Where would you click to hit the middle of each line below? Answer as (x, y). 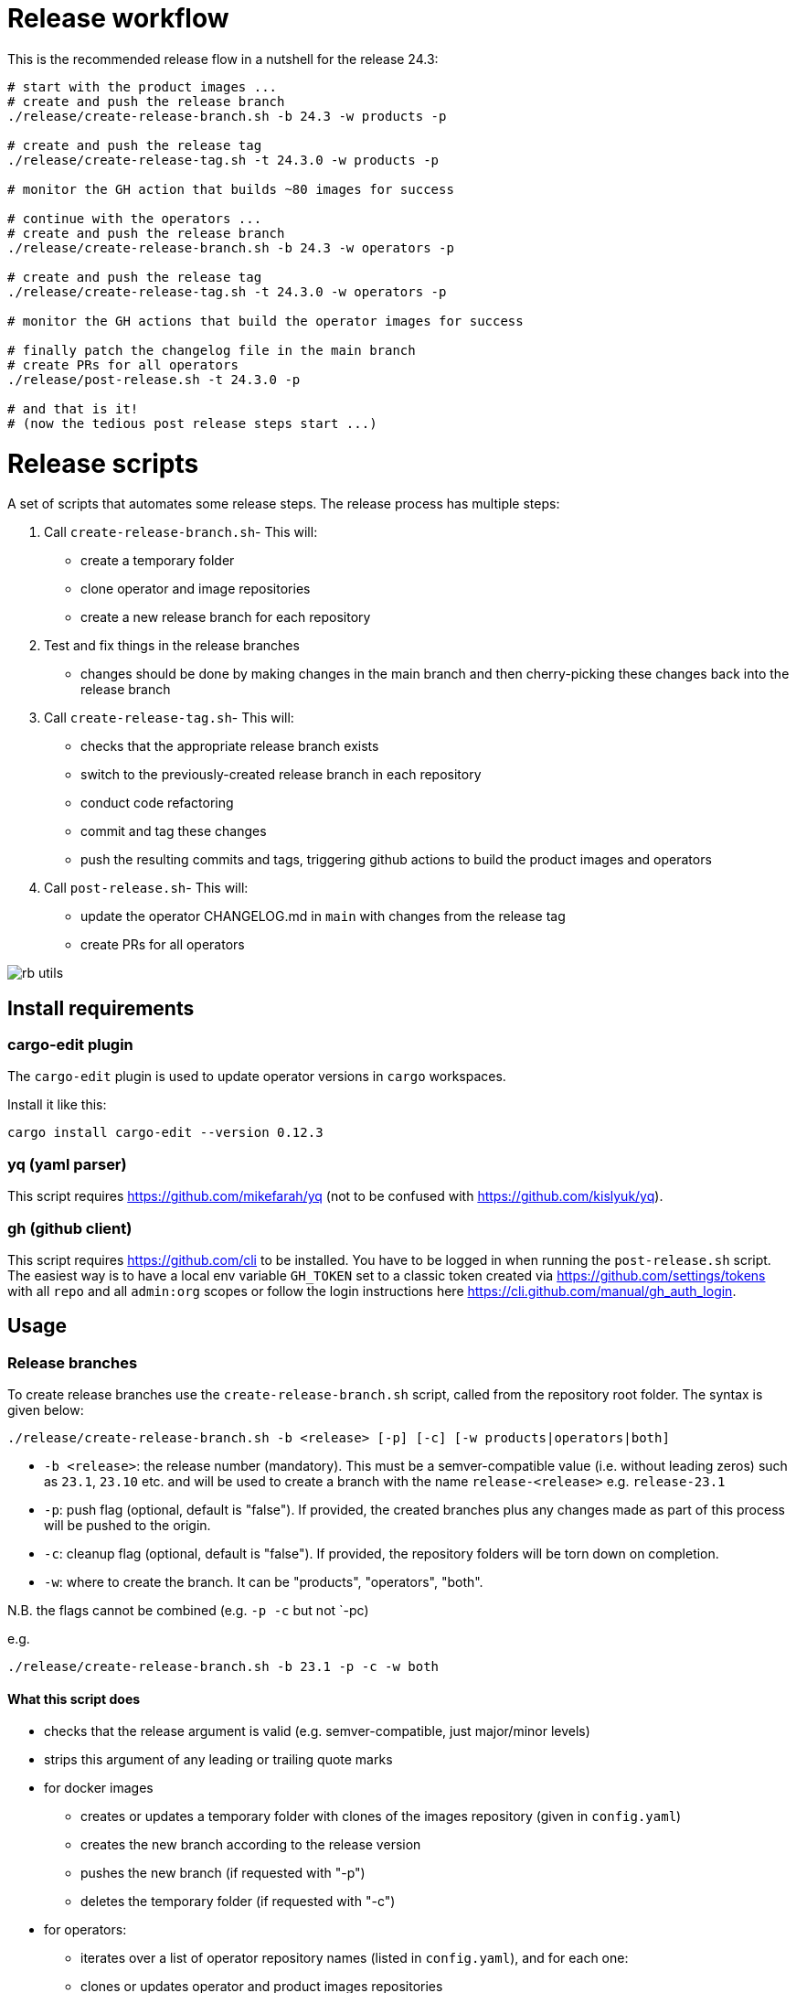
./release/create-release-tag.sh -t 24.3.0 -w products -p (223, 160)
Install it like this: (57, 1105)
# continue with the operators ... (135, 218)
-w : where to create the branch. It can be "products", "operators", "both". (264, 1582)
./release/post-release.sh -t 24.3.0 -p (154, 379)
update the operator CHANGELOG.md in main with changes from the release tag (323, 916)
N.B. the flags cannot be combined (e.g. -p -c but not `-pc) (188, 1611)
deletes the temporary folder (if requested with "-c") (238, 1902)
